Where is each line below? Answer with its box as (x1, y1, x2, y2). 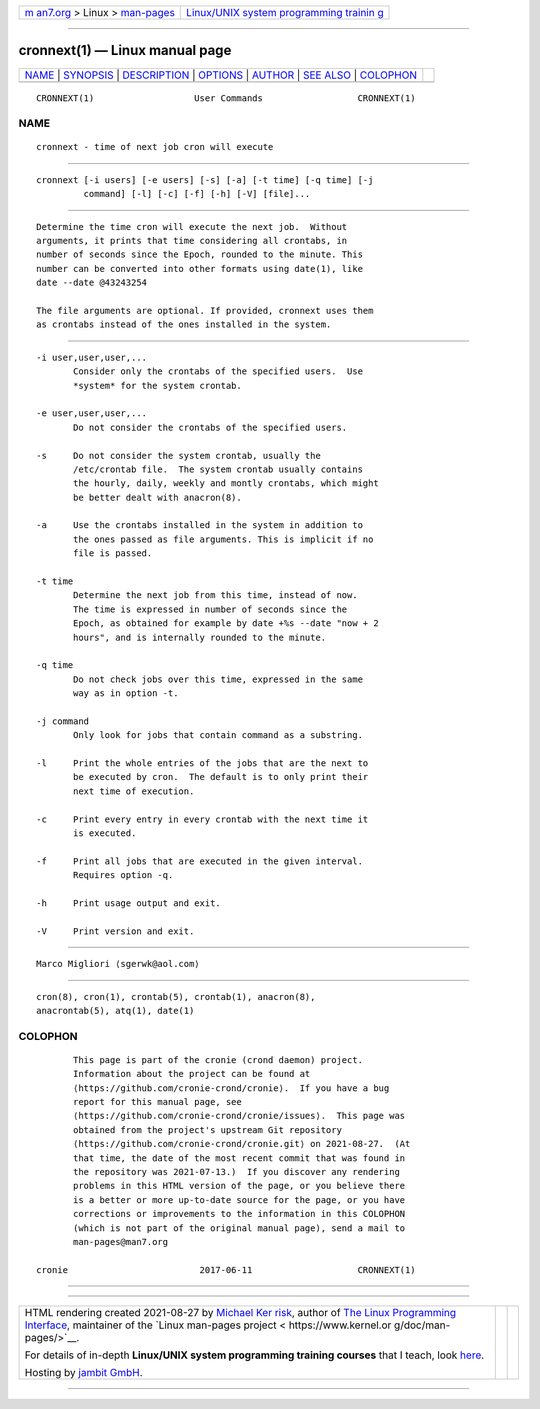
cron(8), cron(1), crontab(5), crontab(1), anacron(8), (36, 991, 316, 1002)
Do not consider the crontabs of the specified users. (73, 421, 348, 433)
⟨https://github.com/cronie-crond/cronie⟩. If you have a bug (73, 1082, 390, 1094)
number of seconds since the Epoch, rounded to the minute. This (36, 249, 364, 260)
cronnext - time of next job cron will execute (36, 141, 274, 153)
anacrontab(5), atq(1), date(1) (36, 1005, 195, 1016)
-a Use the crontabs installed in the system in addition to (36, 520, 364, 531)
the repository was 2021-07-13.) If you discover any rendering (73, 1166, 400, 1178)
